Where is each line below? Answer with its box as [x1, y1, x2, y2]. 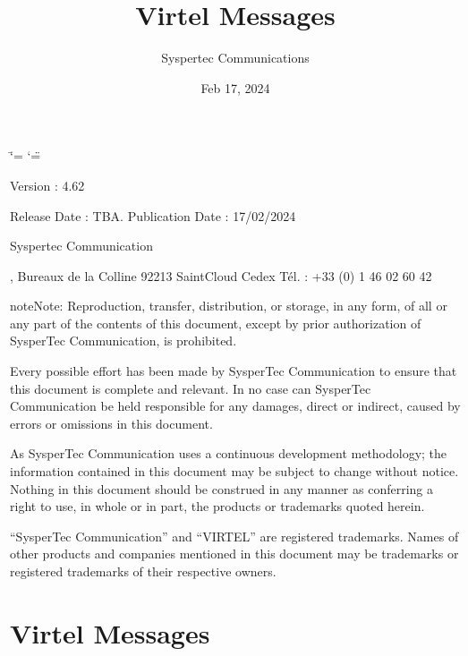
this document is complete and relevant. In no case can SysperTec [10, 379, 371, 397]
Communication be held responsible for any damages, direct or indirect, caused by [10, 396, 461, 415]
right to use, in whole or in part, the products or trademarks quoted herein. [10, 497, 425, 515]
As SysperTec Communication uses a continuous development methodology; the [10, 444, 447, 463]
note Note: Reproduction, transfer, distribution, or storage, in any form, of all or [10, 296, 447, 315]
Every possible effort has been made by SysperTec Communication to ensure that [10, 362, 457, 380]
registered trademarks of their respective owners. [10, 562, 277, 580]
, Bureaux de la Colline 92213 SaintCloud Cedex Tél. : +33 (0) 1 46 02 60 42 [10, 266, 432, 285]
